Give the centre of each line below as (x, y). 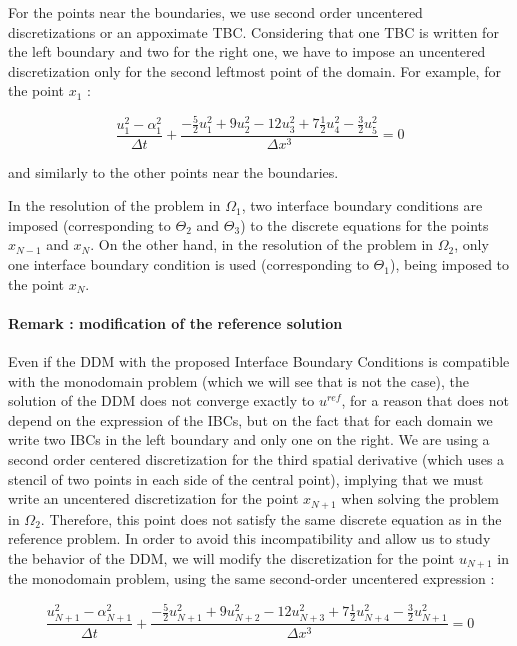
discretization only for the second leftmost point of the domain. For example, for (254, 70)
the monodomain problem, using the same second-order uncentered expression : (251, 578)
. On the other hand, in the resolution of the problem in (262, 244)
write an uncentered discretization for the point (153, 498)
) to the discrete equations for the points (364, 224)
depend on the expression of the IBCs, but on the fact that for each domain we (250, 419)
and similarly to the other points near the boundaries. (173, 171)
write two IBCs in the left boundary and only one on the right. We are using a (249, 439)
